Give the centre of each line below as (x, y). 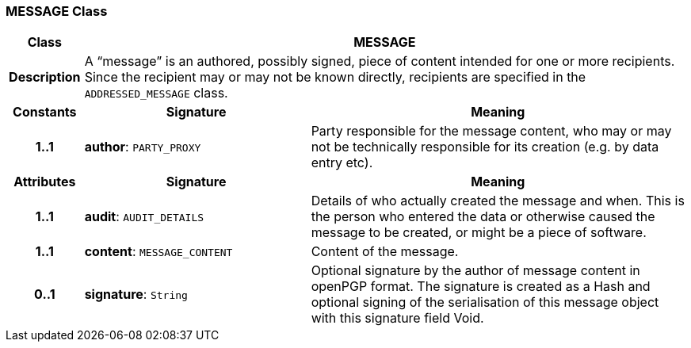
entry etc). (342, 163)
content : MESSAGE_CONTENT (158, 252)
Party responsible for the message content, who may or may (491, 131)
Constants (45, 112)
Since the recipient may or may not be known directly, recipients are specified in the (335, 77)
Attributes (45, 182)
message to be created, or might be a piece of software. (479, 233)
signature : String (136, 294)
